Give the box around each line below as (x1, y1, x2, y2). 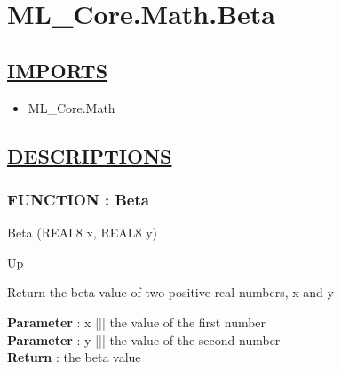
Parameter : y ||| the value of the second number (7, 330, 281, 349)
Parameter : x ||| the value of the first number (7, 312, 266, 331)
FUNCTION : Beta (7, 188, 149, 210)
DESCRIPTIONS (7, 141, 172, 169)
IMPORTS (7, 56, 108, 84)
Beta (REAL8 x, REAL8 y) (7, 223, 157, 242)
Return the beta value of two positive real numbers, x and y (7, 283, 334, 302)
